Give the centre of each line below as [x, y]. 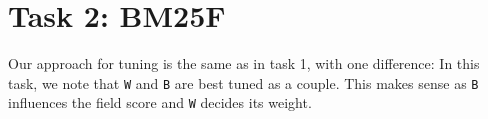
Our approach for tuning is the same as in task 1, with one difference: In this [244, 63]
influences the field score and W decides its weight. [160, 102]
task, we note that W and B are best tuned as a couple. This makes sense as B [243, 82]
